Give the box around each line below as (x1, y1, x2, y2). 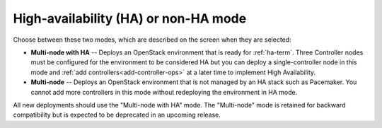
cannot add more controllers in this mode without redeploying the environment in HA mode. (30, 88, 298, 96)
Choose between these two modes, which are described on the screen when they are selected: (13, 35, 291, 44)
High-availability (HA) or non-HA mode (13, 11, 247, 26)
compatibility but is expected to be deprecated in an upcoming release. (13, 110, 221, 120)
